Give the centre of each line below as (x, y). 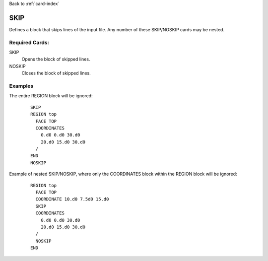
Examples (21, 86)
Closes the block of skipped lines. (56, 73)
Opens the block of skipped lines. (56, 59)
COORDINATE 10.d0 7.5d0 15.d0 (72, 199)
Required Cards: (29, 42)
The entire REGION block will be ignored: (51, 96)
